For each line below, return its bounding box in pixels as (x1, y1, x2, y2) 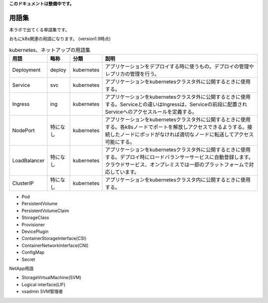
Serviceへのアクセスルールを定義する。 (105, 108, 198, 115)
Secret (21, 256, 35, 262)
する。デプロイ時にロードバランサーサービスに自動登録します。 (105, 154, 254, 161)
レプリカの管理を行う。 (105, 71, 160, 77)
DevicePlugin (21, 228, 49, 234)
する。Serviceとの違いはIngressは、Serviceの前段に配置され (105, 101, 248, 108)
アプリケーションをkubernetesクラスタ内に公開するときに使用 (105, 176, 251, 183)
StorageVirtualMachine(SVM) (21, 275, 81, 281)
